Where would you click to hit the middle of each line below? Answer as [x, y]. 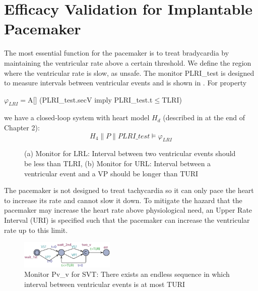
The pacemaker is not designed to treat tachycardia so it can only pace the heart [129, 190]
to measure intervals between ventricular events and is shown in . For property [125, 83]
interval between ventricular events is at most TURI [105, 284]
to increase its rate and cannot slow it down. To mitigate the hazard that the [123, 200]
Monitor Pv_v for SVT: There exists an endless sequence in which [127, 274]
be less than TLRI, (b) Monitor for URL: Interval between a [118, 163]
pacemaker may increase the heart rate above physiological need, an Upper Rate [128, 210]
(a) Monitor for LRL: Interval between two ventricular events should [130, 153]
